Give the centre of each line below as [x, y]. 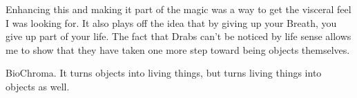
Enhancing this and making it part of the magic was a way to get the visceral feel [178, 9]
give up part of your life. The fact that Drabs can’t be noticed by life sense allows [178, 36]
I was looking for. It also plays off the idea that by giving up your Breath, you [171, 22]
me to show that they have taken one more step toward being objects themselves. [178, 49]
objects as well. [38, 86]
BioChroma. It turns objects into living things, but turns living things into [164, 73]
